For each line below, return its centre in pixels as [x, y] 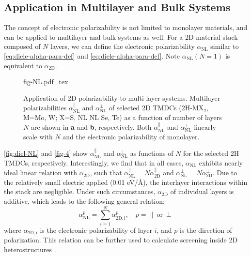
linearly [205, 127]
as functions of [152, 153]
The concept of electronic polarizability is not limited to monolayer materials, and [126, 27]
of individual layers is [202, 191]
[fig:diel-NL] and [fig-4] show [46, 153]
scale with [38, 136]
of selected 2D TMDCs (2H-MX [156, 108]
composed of [22, 46]
